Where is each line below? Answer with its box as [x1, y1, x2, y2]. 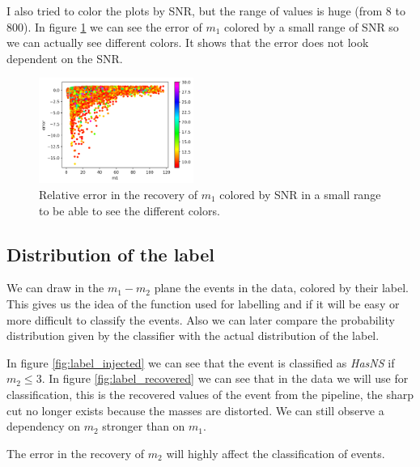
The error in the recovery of [6, 444, 145, 461]
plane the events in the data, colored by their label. [154, 279, 409, 296]
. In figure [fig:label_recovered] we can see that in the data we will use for [41, 370, 409, 387]
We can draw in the [6, 279, 104, 296]
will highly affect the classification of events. [166, 444, 385, 461]
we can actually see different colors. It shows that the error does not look [6, 34, 369, 51]
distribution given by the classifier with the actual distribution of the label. [6, 327, 380, 344]
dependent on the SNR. [6, 49, 123, 66]
